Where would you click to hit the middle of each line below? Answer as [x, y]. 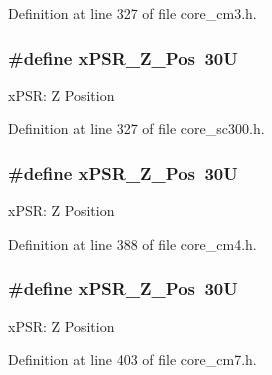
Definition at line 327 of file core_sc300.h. [136, 128]
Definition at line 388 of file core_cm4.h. [132, 243]
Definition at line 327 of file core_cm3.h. [132, 13]
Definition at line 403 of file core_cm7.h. [132, 359]
